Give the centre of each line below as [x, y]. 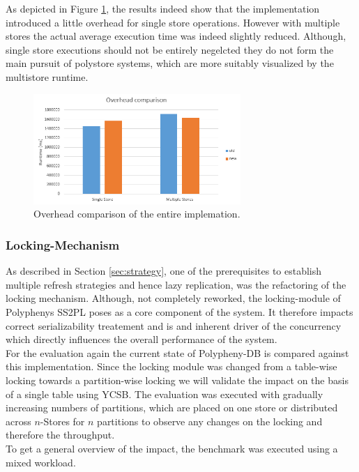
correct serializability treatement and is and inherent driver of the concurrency [174, 325]
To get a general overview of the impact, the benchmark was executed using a [172, 448]
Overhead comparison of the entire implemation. [137, 214]
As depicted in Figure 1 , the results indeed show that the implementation [163, 8]
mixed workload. [41, 462]
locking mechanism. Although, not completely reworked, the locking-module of [173, 298]
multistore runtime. [47, 76]
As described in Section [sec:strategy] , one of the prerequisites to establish [164, 271]
